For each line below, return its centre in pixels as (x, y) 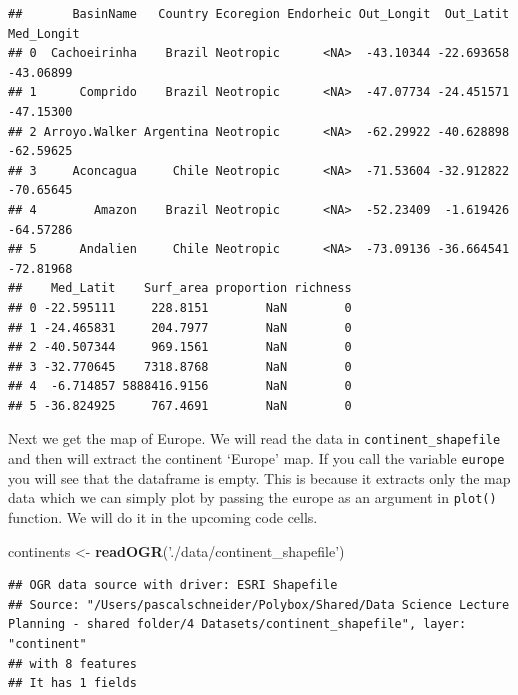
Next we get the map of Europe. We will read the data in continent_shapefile (254, 438)
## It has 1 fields (72, 683)
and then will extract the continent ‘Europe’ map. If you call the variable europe (256, 458)
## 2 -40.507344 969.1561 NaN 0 (180, 347)
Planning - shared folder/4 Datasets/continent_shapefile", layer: (237, 624)
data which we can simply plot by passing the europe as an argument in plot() (252, 497)
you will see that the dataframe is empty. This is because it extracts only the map (259, 477)
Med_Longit (44, 33)
